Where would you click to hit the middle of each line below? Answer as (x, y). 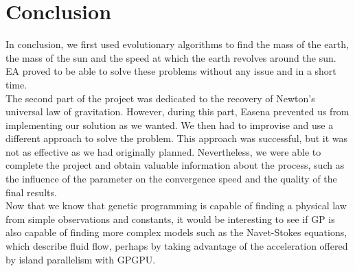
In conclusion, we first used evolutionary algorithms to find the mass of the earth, (177, 44)
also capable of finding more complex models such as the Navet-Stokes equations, (176, 232)
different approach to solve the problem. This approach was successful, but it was (177, 138)
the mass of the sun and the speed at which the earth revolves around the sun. (171, 57)
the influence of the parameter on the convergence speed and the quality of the (171, 179)
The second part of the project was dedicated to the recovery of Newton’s (160, 98)
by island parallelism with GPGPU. (81, 259)
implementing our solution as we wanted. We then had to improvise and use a (170, 125)
